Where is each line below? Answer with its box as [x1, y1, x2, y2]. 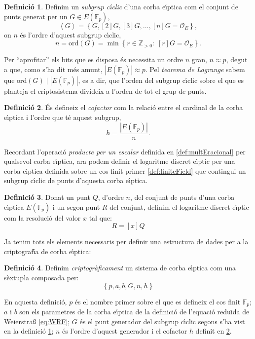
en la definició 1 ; [4, 326, 54, 336]
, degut [226, 54, 248, 65]
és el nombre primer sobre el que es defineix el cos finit [74, 296, 241, 306]
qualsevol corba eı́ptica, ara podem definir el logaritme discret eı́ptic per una [4, 156, 235, 166]
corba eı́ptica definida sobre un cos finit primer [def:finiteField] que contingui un [4, 165, 246, 176]
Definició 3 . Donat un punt [4, 191, 90, 202]
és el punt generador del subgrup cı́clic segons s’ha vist [79, 316, 245, 326]
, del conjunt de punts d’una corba [130, 191, 235, 202]
